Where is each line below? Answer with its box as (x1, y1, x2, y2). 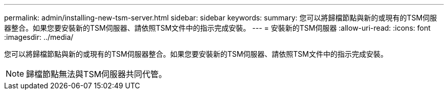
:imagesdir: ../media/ (4, 33, 74, 41)
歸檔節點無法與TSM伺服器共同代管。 (26, 69, 167, 79)
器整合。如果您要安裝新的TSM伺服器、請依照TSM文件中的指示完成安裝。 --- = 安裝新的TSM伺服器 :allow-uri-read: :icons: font (4, 24, 431, 32)
